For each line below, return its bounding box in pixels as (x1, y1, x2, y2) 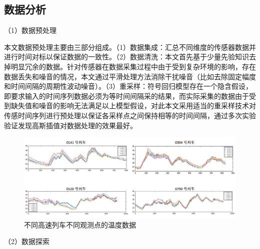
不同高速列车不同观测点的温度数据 (24, 219, 136, 230)
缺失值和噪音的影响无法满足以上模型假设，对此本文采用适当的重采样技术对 (10, 100, 256, 111)
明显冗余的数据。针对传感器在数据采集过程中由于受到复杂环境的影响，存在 (10, 61, 256, 71)
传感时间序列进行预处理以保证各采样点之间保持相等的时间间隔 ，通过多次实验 (4, 110, 256, 120)
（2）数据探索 (4, 236, 49, 247)
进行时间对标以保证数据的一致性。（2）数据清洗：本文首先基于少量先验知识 (4, 51, 249, 62)
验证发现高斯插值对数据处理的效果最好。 (4, 120, 137, 130)
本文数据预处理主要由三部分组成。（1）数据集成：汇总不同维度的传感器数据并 (4, 41, 256, 52)
